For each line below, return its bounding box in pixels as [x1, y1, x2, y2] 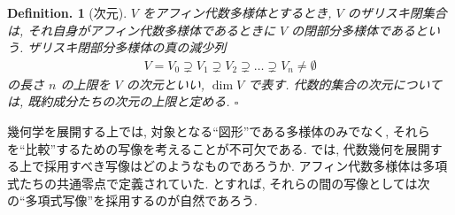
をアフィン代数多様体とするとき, [142, 4, 332, 21]
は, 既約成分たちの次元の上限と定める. [7, 92, 230, 111]
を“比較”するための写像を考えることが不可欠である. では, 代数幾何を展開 [7, 139, 430, 157]
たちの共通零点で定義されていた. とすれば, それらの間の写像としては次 [19, 173, 430, 192]
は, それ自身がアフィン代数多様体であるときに [7, 20, 275, 39]
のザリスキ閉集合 [347, 4, 447, 21]
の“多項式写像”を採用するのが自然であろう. [7, 191, 258, 210]
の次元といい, [126, 74, 204, 93]
